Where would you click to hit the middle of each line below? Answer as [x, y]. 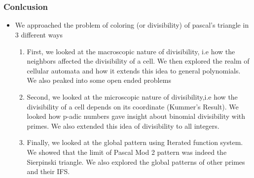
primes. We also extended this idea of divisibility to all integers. [123, 125]
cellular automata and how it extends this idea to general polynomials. [134, 70]
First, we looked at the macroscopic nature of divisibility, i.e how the [131, 51]
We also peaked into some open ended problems [99, 80]
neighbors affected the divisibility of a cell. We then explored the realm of [138, 61]
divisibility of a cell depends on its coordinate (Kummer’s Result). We [133, 106]
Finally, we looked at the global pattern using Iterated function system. [135, 142]
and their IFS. [48, 171]
